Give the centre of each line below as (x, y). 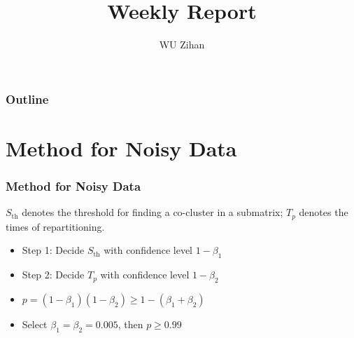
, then (130, 324)
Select (35, 324)
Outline (27, 99)
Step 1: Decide (53, 250)
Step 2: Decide (53, 275)
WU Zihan (182, 45)
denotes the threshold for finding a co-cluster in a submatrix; (153, 212)
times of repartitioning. (55, 226)
